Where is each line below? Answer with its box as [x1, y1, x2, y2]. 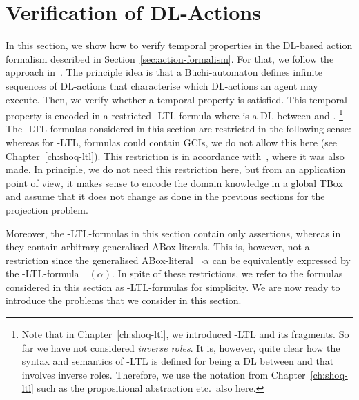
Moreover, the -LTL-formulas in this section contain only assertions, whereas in [6, 226, 341, 240]
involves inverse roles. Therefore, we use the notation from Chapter [21, 367, 306, 381]
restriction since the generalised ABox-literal [6, 252, 194, 267]
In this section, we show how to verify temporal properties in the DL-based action [6, 38, 353, 52]
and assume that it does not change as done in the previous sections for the [6, 189, 325, 203]
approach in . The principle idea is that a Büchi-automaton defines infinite [6, 65, 322, 79]
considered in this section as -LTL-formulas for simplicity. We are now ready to [6, 279, 340, 294]
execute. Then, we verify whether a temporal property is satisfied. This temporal [6, 92, 347, 106]
